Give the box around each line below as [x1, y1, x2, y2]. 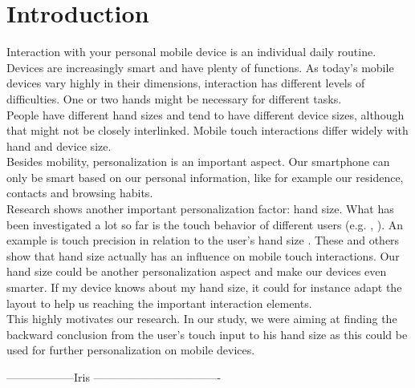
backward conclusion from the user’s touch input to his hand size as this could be [6, 325, 408, 342]
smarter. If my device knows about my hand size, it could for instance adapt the [6, 279, 402, 296]
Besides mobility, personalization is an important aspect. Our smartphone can [6, 153, 390, 170]
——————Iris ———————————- [6, 369, 222, 385]
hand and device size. [6, 137, 112, 154]
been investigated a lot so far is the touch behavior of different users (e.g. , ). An [6, 216, 404, 232]
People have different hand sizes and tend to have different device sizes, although [6, 106, 405, 123]
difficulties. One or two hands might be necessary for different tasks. [6, 90, 342, 107]
